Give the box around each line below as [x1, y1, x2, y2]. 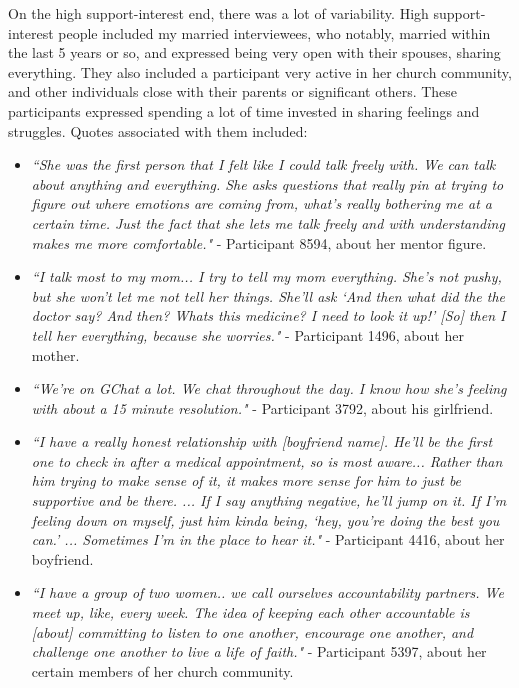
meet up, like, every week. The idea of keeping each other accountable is [31, 602, 470, 623]
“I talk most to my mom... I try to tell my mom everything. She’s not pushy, [31, 266, 502, 287]
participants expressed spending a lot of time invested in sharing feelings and [8, 100, 480, 121]
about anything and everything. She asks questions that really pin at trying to [31, 173, 504, 194]
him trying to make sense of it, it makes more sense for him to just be [31, 470, 462, 491]
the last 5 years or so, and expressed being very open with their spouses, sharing [8, 42, 501, 63]
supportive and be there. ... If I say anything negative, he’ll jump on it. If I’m [31, 490, 507, 511]
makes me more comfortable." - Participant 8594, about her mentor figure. [31, 232, 487, 253]
